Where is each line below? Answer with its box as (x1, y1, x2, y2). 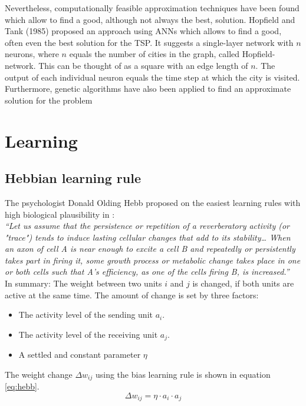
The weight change (5, 368, 73, 380)
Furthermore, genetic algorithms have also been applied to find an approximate (5, 82, 291, 95)
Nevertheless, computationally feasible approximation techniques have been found (5, 2, 300, 14)
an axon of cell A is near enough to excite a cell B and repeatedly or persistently (5, 242, 295, 255)
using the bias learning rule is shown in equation (95, 368, 271, 380)
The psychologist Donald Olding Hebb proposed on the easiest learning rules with (5, 196, 301, 208)
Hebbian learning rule (5, 169, 141, 187)
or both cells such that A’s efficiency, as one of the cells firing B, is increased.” (5, 265, 289, 278)
